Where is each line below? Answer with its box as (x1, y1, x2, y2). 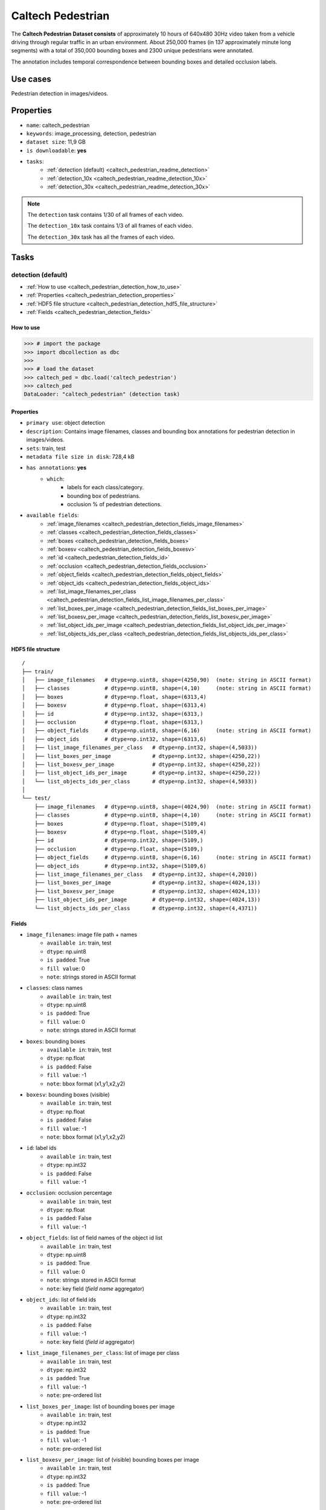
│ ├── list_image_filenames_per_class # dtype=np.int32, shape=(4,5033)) (22, 744, 258, 751)
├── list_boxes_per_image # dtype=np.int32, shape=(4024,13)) (34, 879, 261, 886)
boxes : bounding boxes (26, 1038, 86, 1045)
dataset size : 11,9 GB (26, 138, 86, 146)
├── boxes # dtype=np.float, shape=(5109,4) (34, 820, 206, 827)
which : (46, 475, 65, 483)
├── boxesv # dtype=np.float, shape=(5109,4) (34, 829, 206, 836)
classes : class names (26, 985, 83, 992)
